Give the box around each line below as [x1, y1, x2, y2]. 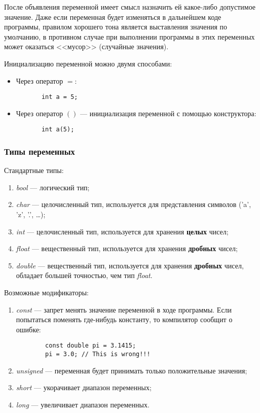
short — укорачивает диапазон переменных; [16, 382, 152, 393]
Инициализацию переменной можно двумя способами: [4, 58, 172, 68]
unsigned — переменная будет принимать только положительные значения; [16, 365, 247, 375]
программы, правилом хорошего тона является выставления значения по [4, 21, 228, 32]
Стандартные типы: [4, 165, 64, 176]
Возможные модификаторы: [4, 287, 89, 298]
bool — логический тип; [16, 182, 90, 192]
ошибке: [16, 324, 41, 334]
